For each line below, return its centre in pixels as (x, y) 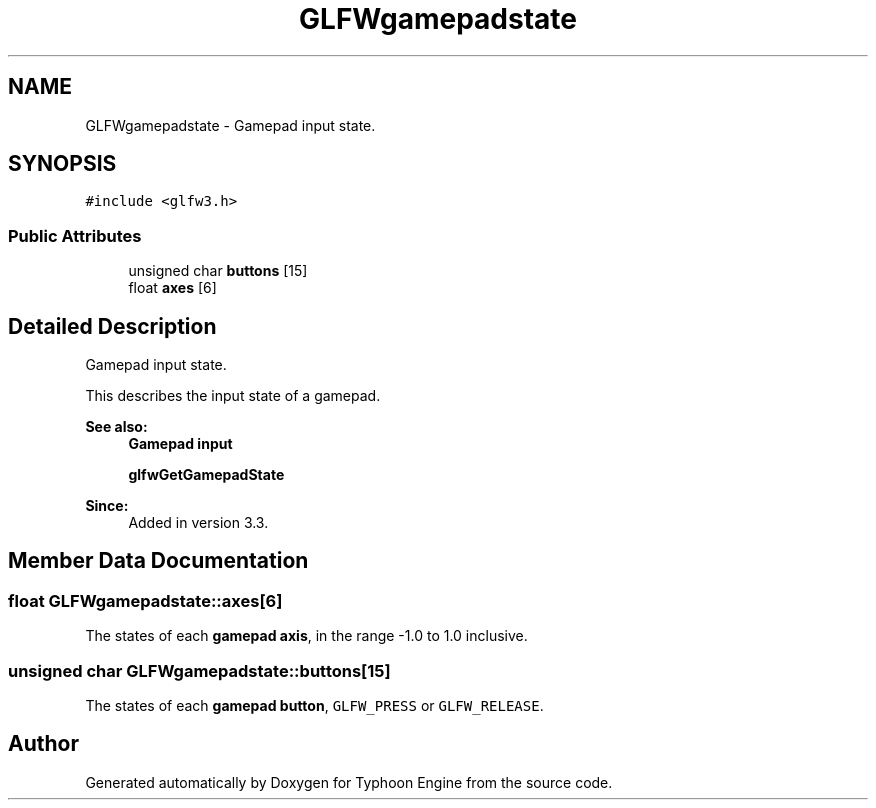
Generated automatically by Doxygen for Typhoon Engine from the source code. (349, 782)
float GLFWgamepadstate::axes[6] (145, 600)
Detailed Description (112, 326)
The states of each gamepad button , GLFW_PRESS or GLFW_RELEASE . (314, 705)
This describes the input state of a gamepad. (233, 396)
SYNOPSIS (62, 164)
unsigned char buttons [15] (218, 271)
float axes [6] (172, 288)
